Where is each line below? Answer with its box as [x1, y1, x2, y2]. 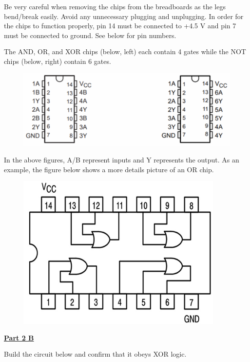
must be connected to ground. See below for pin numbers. [4, 30, 176, 40]
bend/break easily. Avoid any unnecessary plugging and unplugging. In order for [4, 11, 244, 21]
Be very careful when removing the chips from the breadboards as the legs [4, 1, 226, 11]
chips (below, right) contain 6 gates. [4, 56, 111, 66]
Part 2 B [4, 332, 34, 342]
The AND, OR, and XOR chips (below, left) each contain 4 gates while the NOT [4, 46, 246, 57]
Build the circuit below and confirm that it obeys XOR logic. [4, 349, 187, 359]
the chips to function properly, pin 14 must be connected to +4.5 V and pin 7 [4, 20, 236, 31]
